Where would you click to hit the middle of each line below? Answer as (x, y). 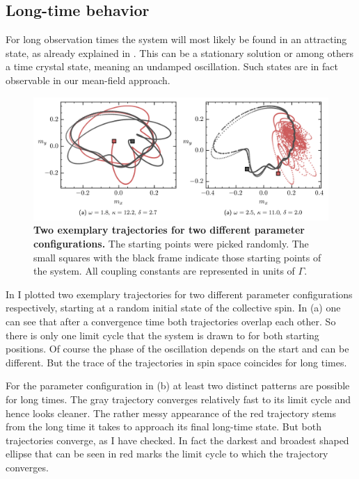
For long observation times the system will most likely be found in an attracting (176, 39)
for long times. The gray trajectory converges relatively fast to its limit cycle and (178, 399)
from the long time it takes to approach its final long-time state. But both (163, 427)
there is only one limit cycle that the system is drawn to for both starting (162, 335)
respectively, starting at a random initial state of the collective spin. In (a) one (173, 308)
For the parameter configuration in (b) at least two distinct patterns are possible (178, 385)
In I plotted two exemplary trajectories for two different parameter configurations (179, 294)
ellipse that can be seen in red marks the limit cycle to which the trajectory (167, 454)
